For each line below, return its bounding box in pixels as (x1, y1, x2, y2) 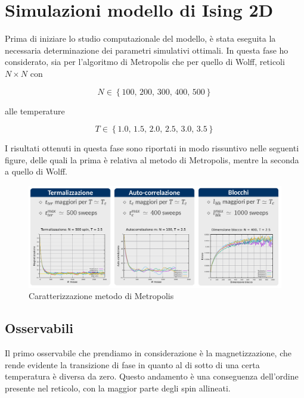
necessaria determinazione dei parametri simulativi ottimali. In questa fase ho (5, 43, 289, 56)
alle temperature (5, 104, 65, 117)
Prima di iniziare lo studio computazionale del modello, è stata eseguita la (5, 32, 276, 45)
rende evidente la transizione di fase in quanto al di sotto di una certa (5, 358, 260, 371)
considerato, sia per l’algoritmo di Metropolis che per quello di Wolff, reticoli (5, 55, 285, 68)
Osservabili (5, 319, 73, 337)
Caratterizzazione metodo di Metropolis (29, 290, 174, 302)
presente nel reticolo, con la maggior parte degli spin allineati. (5, 382, 231, 394)
